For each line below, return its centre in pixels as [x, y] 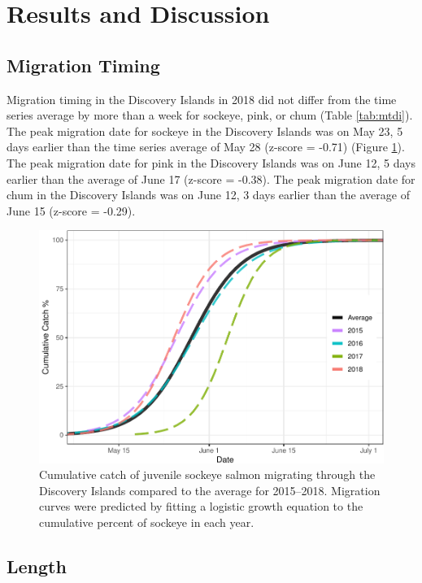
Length [37, 566]
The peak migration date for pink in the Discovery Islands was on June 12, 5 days [211, 162]
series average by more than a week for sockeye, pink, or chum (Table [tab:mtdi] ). [210, 115]
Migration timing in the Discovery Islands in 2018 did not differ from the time [202, 99]
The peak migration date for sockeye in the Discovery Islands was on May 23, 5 [205, 131]
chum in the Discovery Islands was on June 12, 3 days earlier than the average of [208, 195]
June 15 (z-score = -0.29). [71, 210]
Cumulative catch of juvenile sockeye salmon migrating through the [207, 474]
